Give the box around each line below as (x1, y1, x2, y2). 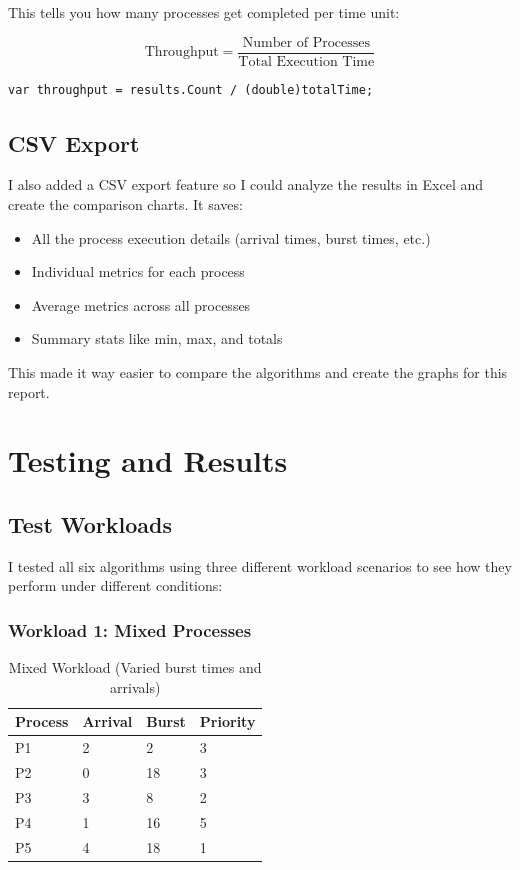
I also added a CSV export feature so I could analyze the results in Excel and (8, 174, 484, 195)
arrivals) (110, 676, 161, 697)
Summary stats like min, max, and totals (31, 328, 283, 349)
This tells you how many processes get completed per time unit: (8, 2, 400, 22)
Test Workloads (8, 508, 173, 539)
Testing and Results (8, 440, 288, 481)
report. (8, 381, 50, 402)
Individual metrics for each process (31, 261, 245, 282)
